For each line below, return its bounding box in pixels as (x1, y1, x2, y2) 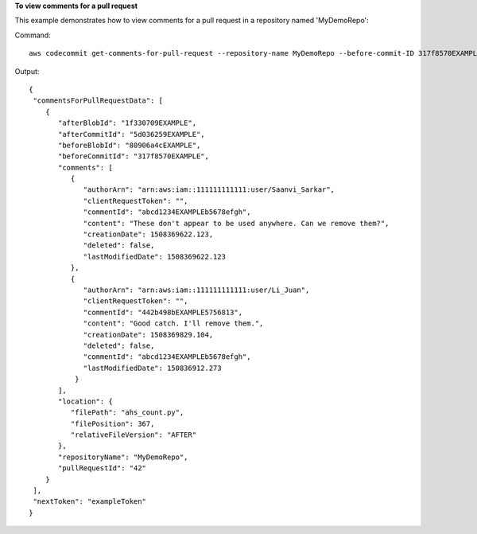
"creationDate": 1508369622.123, (83, 230, 214, 239)
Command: (14, 30, 51, 40)
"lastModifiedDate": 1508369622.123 (83, 251, 227, 261)
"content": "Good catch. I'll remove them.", (83, 319, 264, 328)
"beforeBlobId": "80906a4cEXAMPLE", (58, 140, 201, 150)
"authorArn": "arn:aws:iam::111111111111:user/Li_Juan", (83, 285, 310, 294)
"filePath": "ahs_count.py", (70, 408, 184, 417)
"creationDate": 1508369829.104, (83, 330, 214, 339)
